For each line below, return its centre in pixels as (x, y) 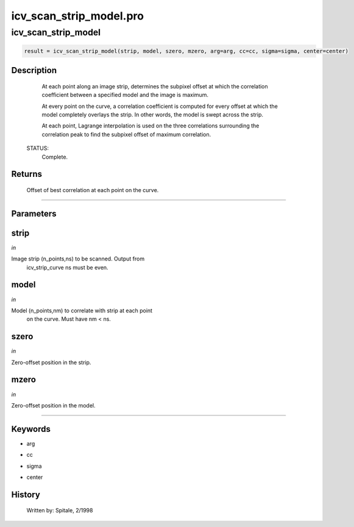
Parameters (34, 213)
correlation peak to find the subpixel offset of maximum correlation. (126, 134)
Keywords (31, 429)
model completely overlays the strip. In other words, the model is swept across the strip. (152, 114)
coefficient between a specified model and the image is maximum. (125, 95)
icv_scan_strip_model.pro (78, 16)
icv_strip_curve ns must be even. (68, 267)
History (26, 494)
